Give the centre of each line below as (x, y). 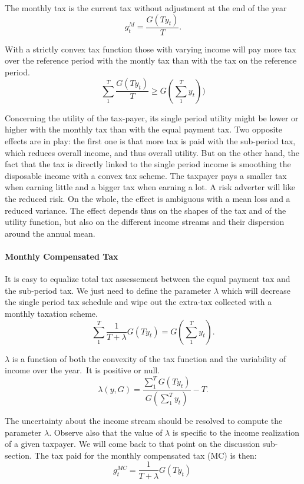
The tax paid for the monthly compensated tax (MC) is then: (146, 455)
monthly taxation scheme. (51, 313)
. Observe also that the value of (106, 432)
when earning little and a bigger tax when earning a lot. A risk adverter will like (150, 187)
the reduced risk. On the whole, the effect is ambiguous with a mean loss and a (148, 198)
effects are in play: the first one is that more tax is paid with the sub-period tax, (150, 141)
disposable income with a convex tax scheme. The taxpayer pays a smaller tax (146, 175)
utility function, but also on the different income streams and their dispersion (145, 222)
